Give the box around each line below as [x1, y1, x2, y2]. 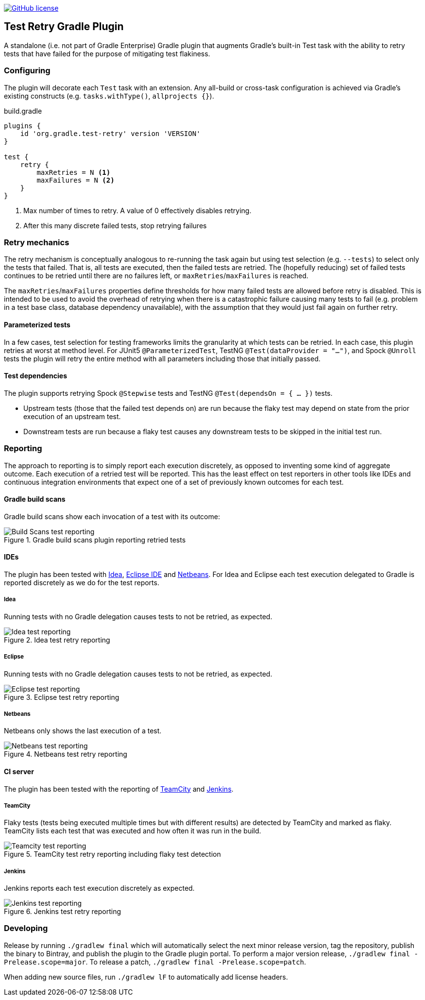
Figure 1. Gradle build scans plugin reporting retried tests [4, 535, 186, 544]
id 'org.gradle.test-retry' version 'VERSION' [20, 129, 201, 137]
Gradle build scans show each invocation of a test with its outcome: [4, 512, 220, 521]
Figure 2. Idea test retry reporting [4, 635, 110, 644]
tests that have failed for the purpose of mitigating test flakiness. [4, 49, 210, 58]
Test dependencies [4, 372, 68, 380]
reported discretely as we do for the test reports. [4, 578, 159, 587]
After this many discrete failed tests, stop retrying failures [23, 221, 207, 230]
